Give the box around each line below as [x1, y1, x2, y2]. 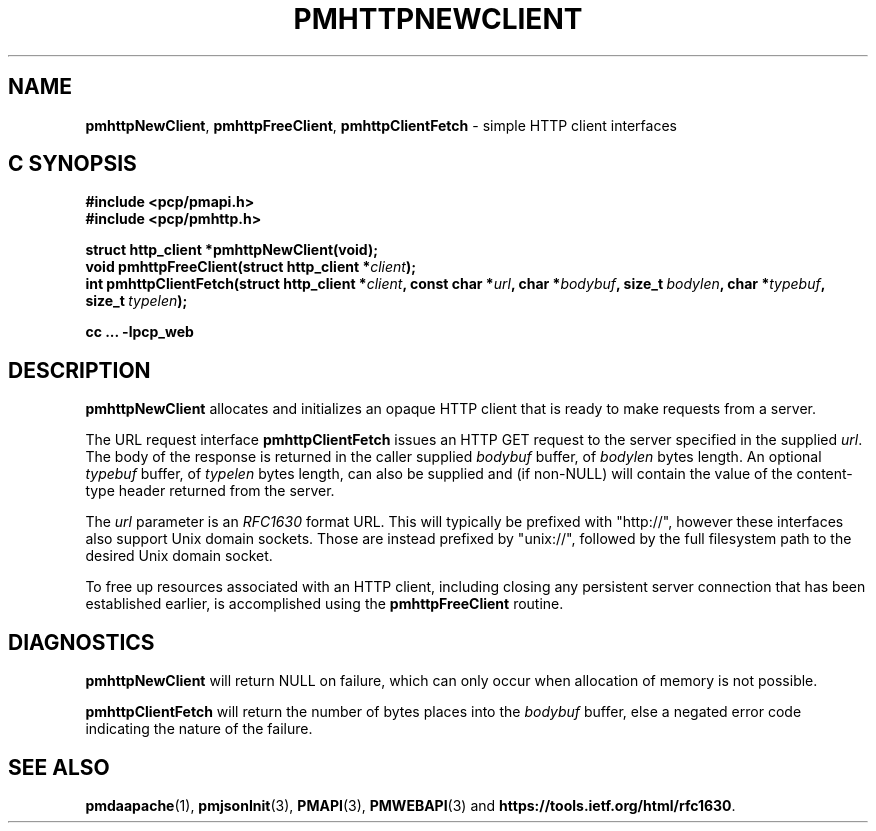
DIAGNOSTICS [8, 629, 155, 655]
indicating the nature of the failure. [85, 720, 313, 738]
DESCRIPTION [8, 357, 151, 383]
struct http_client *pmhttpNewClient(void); [85, 241, 378, 259]
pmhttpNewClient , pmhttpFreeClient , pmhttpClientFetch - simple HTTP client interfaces [85, 116, 677, 134]
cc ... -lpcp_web [85, 323, 194, 341]
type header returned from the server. [85, 482, 335, 500]
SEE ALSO [8, 754, 110, 780]
